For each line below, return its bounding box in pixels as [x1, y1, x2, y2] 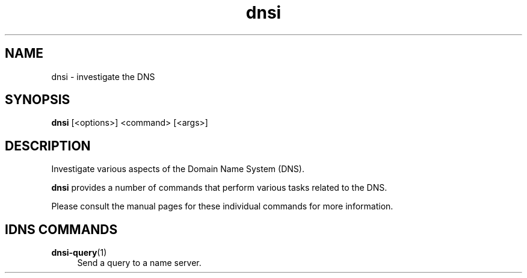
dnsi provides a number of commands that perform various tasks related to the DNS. [51, 182, 387, 193]
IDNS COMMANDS [5, 221, 118, 237]
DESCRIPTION [5, 138, 91, 153]
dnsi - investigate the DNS [51, 71, 155, 82]
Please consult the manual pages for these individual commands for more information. [51, 201, 393, 212]
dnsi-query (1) [51, 247, 107, 258]
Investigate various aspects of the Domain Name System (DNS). [51, 164, 304, 175]
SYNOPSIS [5, 92, 70, 108]
